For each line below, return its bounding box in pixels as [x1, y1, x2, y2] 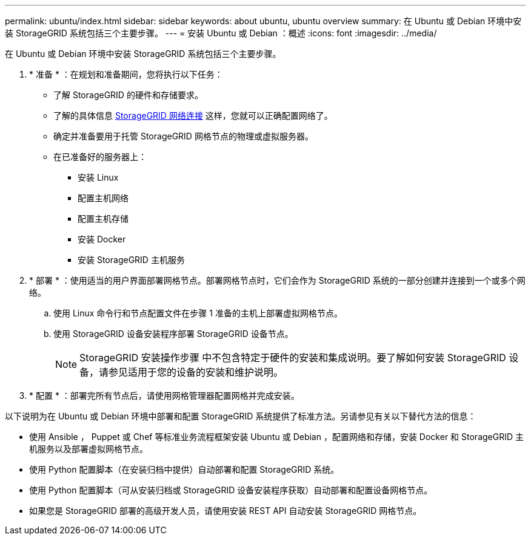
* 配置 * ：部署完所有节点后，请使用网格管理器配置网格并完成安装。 [29, 390, 299, 401]
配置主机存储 [78, 213, 129, 224]
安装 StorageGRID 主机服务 [78, 255, 185, 265]
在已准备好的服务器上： [53, 152, 147, 162]
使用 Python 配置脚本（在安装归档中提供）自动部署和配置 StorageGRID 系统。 [29, 464, 339, 475]
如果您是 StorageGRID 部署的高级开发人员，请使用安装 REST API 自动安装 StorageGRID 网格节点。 [29, 505, 422, 516]
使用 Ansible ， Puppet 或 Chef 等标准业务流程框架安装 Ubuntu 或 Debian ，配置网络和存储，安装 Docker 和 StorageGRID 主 [29, 432, 524, 442]
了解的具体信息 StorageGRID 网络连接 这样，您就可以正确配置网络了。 [53, 110, 333, 121]
